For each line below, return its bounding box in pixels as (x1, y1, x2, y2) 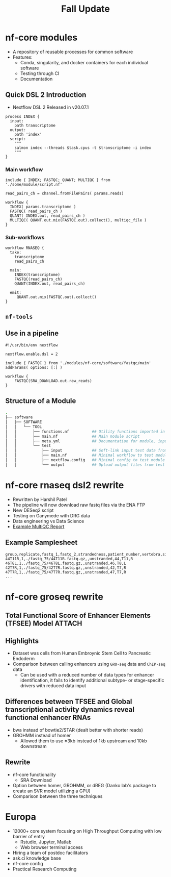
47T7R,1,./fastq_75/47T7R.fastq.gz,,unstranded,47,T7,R (5, 569, 126, 574)
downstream (20, 743, 47, 749)
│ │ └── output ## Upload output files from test (5, 462, 165, 467)
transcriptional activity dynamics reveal (5, 705, 135, 714)
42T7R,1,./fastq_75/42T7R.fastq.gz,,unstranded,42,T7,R (5, 565, 126, 570)
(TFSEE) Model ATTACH (5, 619, 82, 628)
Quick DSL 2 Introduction (5, 90, 87, 99)
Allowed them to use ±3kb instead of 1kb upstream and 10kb (20, 738, 148, 744)
